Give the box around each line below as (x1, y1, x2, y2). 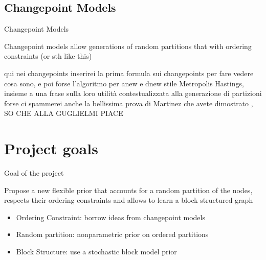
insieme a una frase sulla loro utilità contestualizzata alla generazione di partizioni (4, 88, 262, 99)
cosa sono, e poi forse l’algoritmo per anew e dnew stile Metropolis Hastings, (4, 78, 244, 88)
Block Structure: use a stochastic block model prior (16, 246, 177, 257)
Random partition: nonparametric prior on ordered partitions (16, 229, 209, 240)
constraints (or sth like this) (4, 51, 92, 61)
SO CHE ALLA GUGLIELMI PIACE (4, 108, 123, 119)
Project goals (4, 138, 98, 159)
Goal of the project (4, 168, 64, 178)
